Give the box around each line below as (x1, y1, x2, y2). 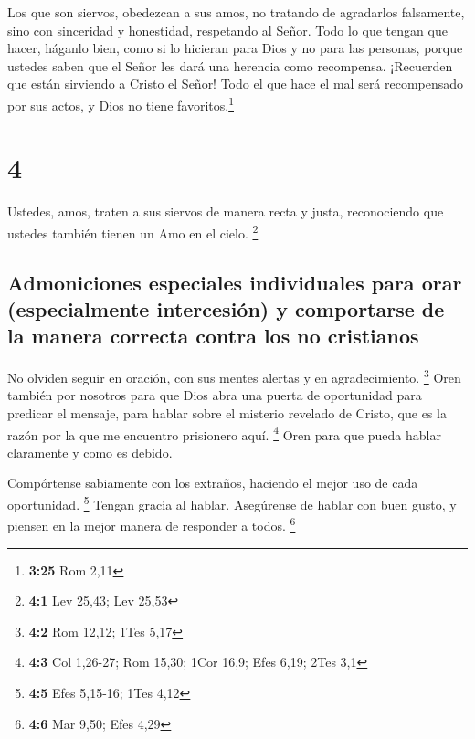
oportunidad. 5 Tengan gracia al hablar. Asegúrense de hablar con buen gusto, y (7, 492, 457, 513)
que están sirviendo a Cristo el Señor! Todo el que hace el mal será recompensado (7, 74, 464, 93)
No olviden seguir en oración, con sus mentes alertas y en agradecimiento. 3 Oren (7, 365, 461, 386)
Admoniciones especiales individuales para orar (7, 268, 462, 296)
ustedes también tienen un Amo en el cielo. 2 (7, 220, 259, 242)
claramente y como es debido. (7, 442, 173, 461)
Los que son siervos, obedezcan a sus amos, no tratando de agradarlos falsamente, (7, 3, 465, 21)
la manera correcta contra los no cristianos (7, 322, 419, 350)
